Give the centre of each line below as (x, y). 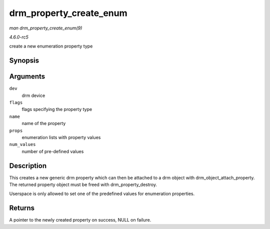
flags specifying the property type (57, 109)
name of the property (44, 123)
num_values (22, 144)
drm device (33, 95)
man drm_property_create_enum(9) (46, 28)
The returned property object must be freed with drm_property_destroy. (83, 184)
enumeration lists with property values (61, 137)
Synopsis (24, 61)
